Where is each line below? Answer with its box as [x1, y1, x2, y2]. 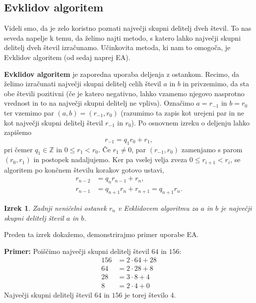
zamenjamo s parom [181, 144, 243, 154]
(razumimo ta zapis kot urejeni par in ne [121, 107, 244, 118]
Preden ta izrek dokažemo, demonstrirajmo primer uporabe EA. [4, 229, 199, 240]
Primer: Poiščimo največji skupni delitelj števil [4, 245, 149, 256]
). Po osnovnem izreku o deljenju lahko [131, 117, 250, 127]
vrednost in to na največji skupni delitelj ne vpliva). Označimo [4, 98, 194, 108]
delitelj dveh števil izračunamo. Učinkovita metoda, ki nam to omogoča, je [4, 42, 231, 53]
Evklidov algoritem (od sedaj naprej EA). [4, 52, 130, 62]
